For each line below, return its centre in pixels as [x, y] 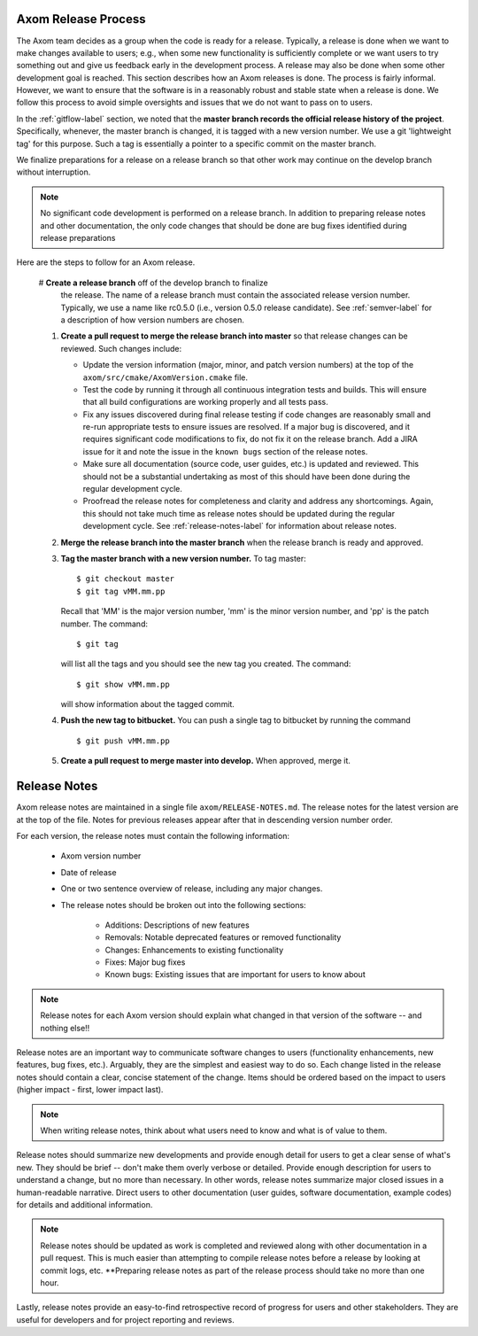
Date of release [89, 872]
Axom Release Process [81, 19]
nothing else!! [65, 1028]
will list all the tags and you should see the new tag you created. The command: [206, 664]
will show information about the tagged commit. [147, 704]
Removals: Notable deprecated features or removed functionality [223, 937]
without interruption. [54, 172]
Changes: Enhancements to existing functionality [194, 950]
